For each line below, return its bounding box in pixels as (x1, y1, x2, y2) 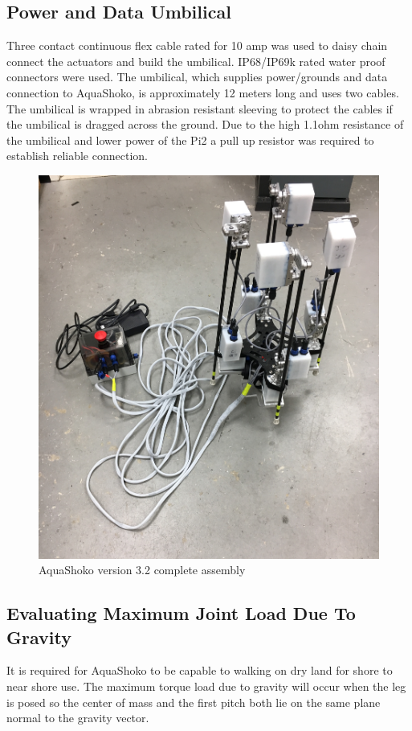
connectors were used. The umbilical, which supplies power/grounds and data (6, 68, 388, 85)
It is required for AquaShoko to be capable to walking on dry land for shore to (6, 662, 393, 679)
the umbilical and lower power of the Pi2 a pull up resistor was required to (6, 131, 374, 148)
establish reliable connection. (6, 147, 148, 164)
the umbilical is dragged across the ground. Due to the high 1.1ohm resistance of (6, 116, 404, 133)
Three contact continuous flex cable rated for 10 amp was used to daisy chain (6, 37, 388, 54)
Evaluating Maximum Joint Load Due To (6, 601, 356, 626)
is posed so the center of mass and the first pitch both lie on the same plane (6, 693, 381, 710)
